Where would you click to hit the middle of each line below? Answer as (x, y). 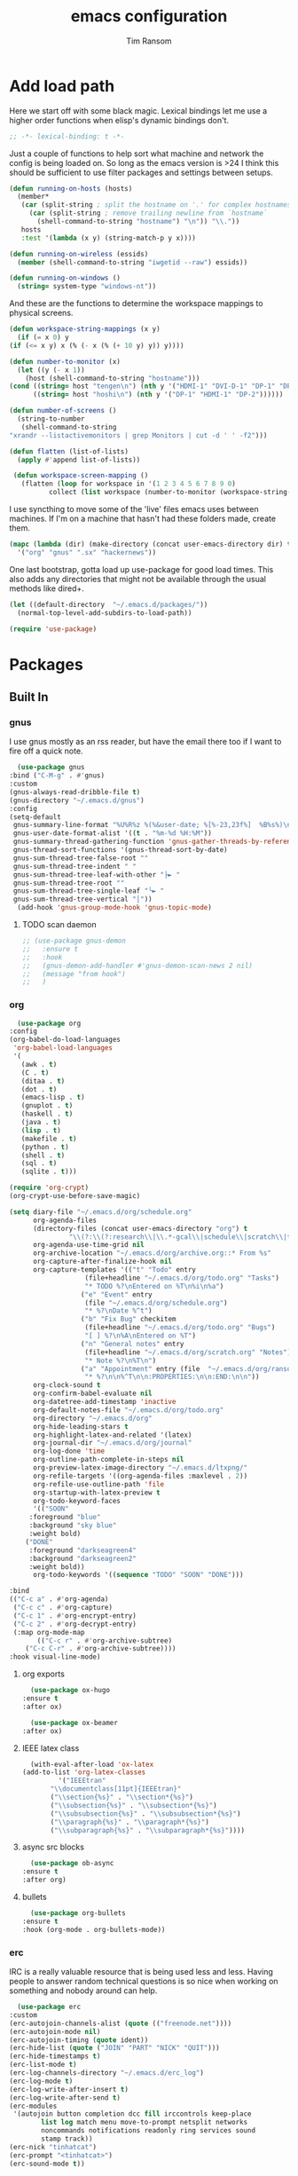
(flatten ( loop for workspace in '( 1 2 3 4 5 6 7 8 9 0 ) (129, 484)
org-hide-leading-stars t (80, 1426)
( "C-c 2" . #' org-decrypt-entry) (75, 1624)
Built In (29, 697)
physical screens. (41, 313)
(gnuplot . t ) (47, 1106)
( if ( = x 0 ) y (43, 338)
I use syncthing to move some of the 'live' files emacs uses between (134, 509)
